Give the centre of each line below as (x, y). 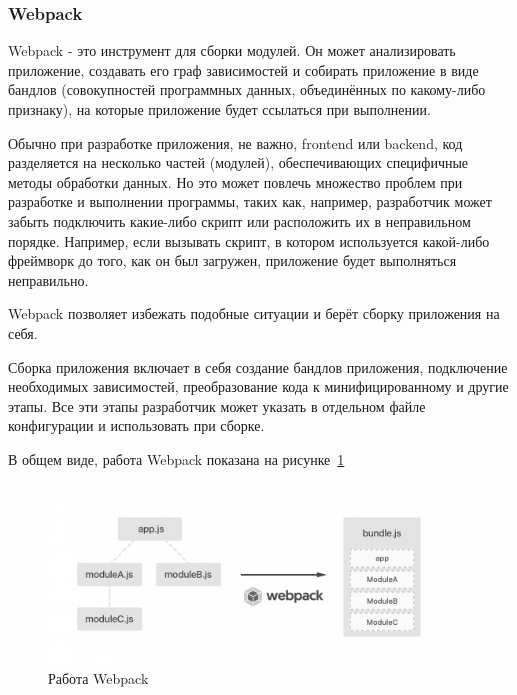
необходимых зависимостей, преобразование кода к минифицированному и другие (258, 386)
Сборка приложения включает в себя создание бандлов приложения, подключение (258, 366)
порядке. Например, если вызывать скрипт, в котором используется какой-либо (249, 240)
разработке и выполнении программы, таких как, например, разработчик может (250, 201)
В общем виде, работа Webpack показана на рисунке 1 (176, 458)
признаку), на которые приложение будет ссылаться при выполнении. (219, 109)
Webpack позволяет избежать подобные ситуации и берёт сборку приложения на (254, 313)
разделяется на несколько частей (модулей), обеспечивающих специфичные (238, 162)
